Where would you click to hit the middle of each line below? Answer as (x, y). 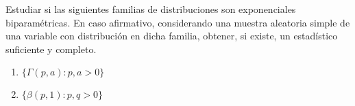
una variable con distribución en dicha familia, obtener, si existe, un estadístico (172, 36)
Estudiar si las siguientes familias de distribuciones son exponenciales (151, 9)
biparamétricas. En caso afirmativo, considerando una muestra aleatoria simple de (178, 22)
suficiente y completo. (51, 49)
